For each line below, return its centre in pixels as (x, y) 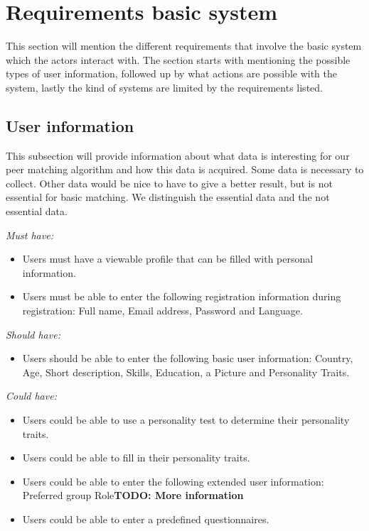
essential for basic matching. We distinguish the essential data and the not (168, 197)
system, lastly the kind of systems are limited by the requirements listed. (164, 87)
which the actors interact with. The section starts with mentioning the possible (178, 59)
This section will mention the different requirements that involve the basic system (184, 46)
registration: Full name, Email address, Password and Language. (162, 311)
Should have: (33, 334)
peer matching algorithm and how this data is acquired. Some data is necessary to (185, 169)
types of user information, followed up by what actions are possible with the (172, 73)
